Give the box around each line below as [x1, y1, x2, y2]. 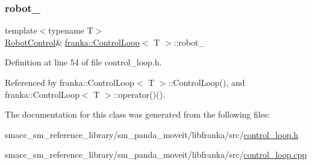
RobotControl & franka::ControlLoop [5, 35, 140, 48]
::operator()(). [113, 88, 166, 100]
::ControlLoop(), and [168, 76, 245, 88]
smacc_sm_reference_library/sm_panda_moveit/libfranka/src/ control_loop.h [5, 128, 299, 140]
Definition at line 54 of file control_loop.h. [5, 56, 162, 68]
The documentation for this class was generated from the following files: [5, 108, 270, 121]
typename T [48, 24, 93, 37]
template [5, 24, 37, 37]
